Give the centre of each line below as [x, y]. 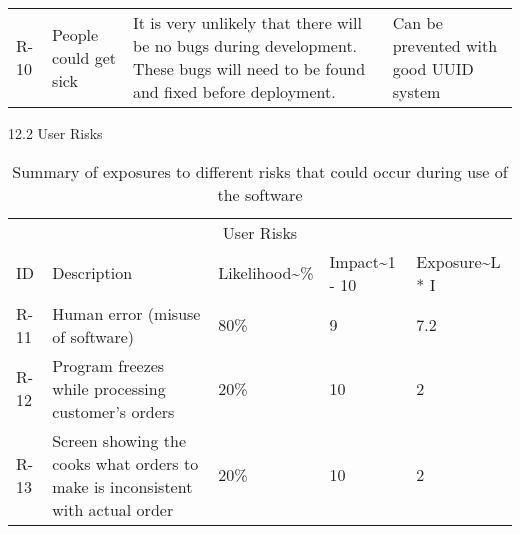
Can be [417, 22]
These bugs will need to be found [249, 68]
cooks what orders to [125, 463]
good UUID [433, 68]
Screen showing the [119, 440]
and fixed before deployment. [234, 91]
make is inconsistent [122, 486]
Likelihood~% [266, 273]
